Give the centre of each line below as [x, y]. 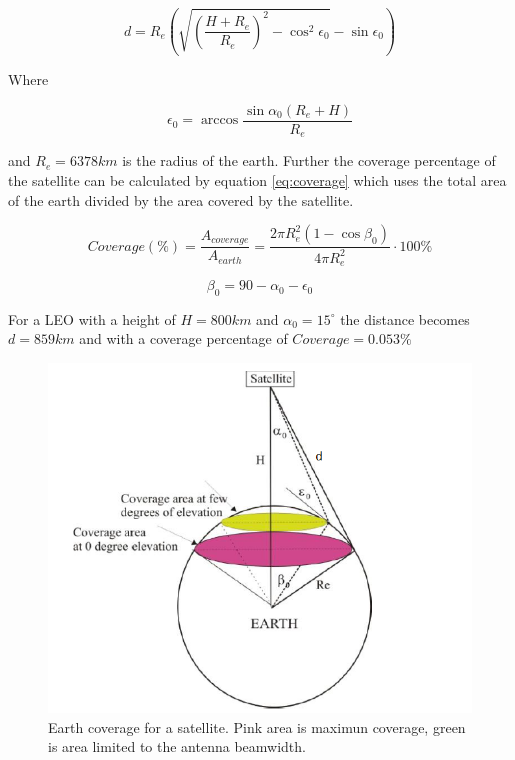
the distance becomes [405, 318]
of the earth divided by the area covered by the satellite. [181, 199]
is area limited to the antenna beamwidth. [177, 746]
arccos [219, 120]
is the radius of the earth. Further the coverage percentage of [309, 160]
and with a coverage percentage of [183, 338]
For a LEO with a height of [92, 318]
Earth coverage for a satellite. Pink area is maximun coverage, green [257, 726]
